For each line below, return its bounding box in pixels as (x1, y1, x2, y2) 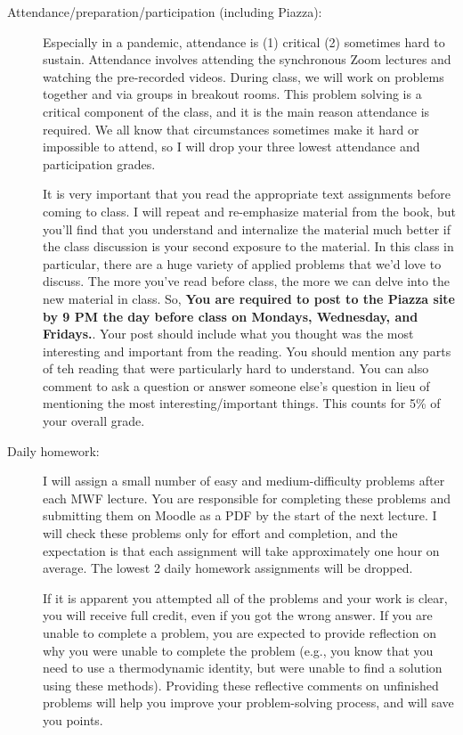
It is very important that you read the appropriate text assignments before (43, 184, 451, 203)
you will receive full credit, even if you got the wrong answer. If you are (43, 606, 433, 625)
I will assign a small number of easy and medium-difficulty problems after (43, 471, 445, 490)
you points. (43, 710, 103, 729)
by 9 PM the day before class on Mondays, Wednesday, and (43, 306, 418, 325)
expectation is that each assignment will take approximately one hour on (43, 541, 440, 559)
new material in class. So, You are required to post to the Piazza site (43, 289, 455, 307)
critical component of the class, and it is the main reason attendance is (43, 102, 430, 120)
